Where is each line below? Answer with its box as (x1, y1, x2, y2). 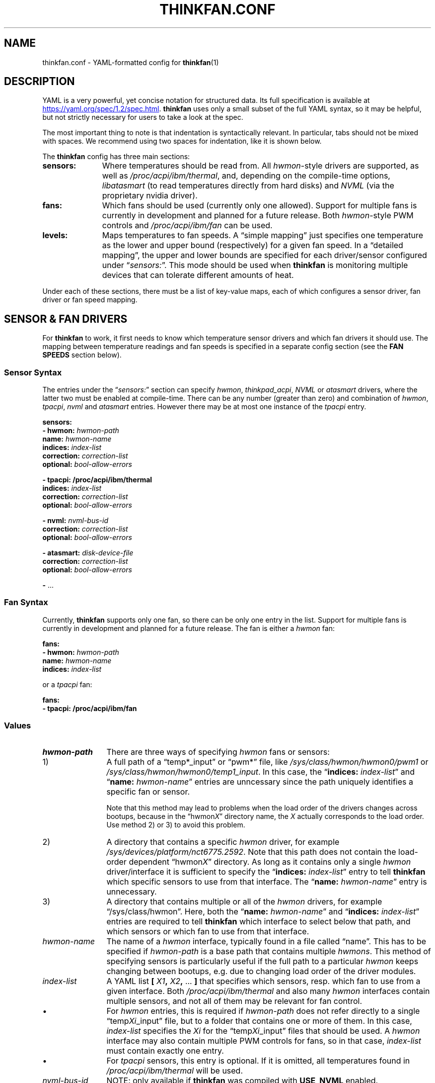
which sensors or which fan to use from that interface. (106, 926, 309, 936)
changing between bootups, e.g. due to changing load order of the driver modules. (106, 966, 416, 976)
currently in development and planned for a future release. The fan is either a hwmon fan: (42, 624, 335, 632)
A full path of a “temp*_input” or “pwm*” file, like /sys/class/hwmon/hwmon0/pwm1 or (106, 756, 429, 767)
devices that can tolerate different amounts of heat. (102, 270, 294, 280)
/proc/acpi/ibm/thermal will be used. (106, 1065, 243, 1076)
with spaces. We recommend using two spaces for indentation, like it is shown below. (42, 137, 322, 146)
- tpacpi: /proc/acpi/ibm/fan (42, 704, 137, 713)
